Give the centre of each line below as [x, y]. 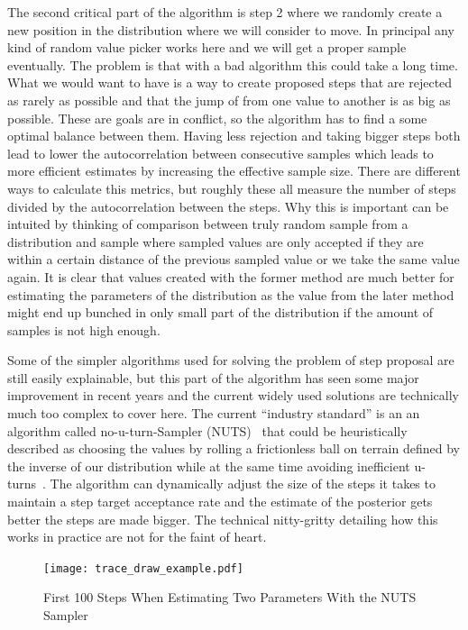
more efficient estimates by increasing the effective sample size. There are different [234, 171]
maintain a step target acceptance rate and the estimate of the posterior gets [220, 502]
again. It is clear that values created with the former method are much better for [231, 276]
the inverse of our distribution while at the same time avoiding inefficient [209, 466]
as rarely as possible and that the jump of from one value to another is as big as [229, 100]
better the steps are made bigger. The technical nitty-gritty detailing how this [223, 519]
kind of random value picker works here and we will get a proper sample [207, 47]
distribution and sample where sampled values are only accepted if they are [216, 241]
